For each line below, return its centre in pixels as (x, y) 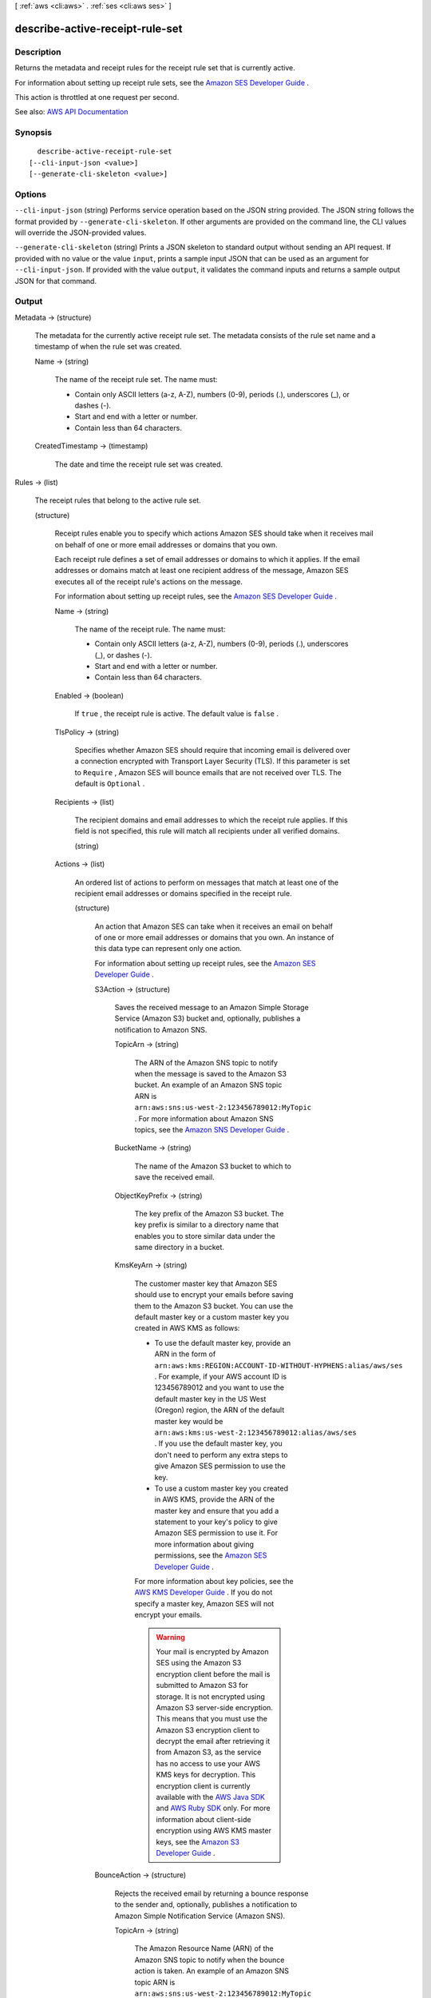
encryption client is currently (203, 1785)
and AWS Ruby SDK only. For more (213, 1808)
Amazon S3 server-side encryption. (214, 1707)
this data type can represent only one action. (168, 949)
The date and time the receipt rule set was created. (139, 464)
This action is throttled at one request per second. (97, 97)
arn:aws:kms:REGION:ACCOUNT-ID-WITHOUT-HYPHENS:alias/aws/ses (279, 1365)
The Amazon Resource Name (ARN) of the (204, 1948)
